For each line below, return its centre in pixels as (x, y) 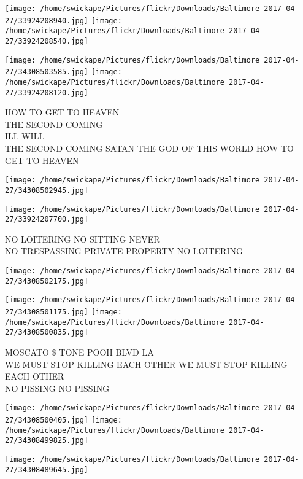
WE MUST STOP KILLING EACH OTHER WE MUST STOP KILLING (146, 364)
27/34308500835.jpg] (47, 333)
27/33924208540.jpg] (47, 41)
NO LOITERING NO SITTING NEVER (82, 239)
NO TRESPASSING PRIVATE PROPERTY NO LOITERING (124, 251)
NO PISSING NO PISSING (57, 388)
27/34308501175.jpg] (47, 312)
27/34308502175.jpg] (47, 281)
